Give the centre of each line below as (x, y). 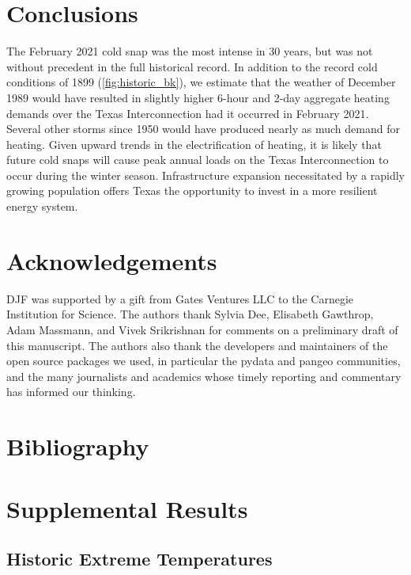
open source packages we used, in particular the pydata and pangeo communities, (204, 361)
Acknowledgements (112, 260)
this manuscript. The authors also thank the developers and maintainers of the (197, 345)
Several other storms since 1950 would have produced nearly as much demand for (203, 129)
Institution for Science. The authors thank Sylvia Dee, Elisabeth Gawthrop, (190, 314)
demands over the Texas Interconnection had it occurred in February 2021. (188, 113)
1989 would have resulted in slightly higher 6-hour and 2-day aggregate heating (198, 97)
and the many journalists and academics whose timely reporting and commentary (204, 376)
